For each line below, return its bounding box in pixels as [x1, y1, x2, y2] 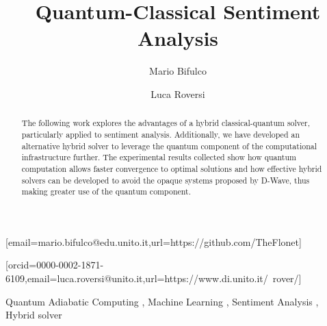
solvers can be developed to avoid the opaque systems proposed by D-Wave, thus [21, 174, 310, 186]
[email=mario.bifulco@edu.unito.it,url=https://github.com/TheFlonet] [5, 234, 302, 249]
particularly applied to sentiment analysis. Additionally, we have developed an [21, 128, 300, 140]
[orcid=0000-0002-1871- [5, 258, 104, 272]
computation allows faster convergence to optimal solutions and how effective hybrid [21, 162, 322, 174]
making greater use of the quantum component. [21, 186, 191, 197]
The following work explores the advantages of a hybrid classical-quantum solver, [21, 117, 311, 129]
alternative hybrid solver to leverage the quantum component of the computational [21, 140, 317, 151]
